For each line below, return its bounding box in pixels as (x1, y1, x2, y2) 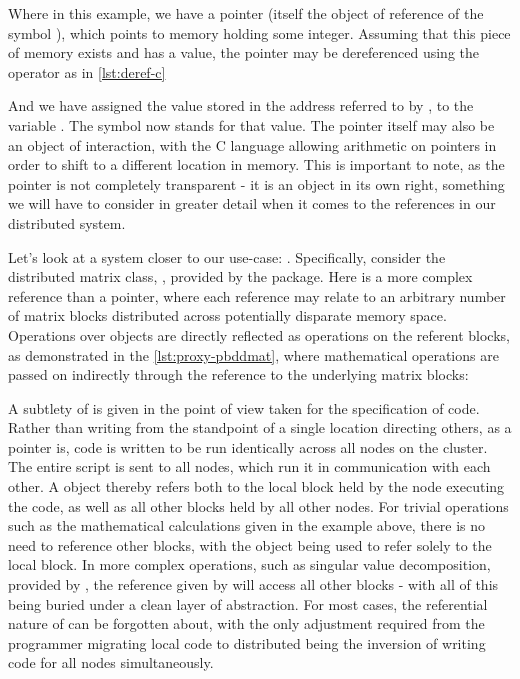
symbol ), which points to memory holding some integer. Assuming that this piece (8, 22, 511, 43)
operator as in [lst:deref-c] (8, 61, 166, 82)
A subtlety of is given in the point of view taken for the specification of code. (8, 397, 480, 418)
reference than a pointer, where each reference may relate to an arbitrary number (8, 285, 506, 306)
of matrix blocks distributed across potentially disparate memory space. (8, 305, 447, 326)
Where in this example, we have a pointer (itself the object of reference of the (8, 3, 484, 23)
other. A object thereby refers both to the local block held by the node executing (8, 476, 505, 497)
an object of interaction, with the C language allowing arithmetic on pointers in (8, 134, 497, 155)
